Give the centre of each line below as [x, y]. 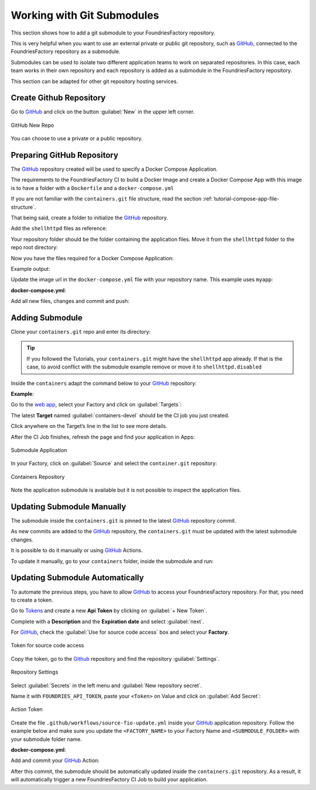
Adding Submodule [47, 318]
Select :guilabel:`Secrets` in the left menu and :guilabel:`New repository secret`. [106, 685]
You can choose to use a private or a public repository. [77, 139]
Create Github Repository [58, 98]
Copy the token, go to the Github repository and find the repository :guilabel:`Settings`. [115, 658]
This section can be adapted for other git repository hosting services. [95, 81]
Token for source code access [47, 646]
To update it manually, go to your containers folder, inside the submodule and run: [112, 561]
